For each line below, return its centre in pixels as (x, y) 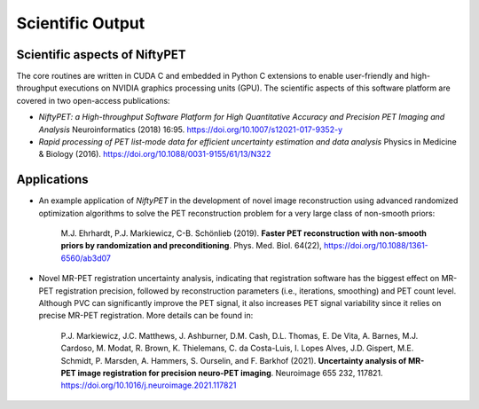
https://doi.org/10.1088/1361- (377, 246)
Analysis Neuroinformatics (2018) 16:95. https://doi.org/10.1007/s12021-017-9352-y (191, 130)
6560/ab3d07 (86, 258)
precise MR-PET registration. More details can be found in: (146, 316)
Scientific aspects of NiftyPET (101, 55)
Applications (52, 180)
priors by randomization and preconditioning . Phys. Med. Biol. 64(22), (192, 246)
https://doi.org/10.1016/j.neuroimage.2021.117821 (149, 385)
